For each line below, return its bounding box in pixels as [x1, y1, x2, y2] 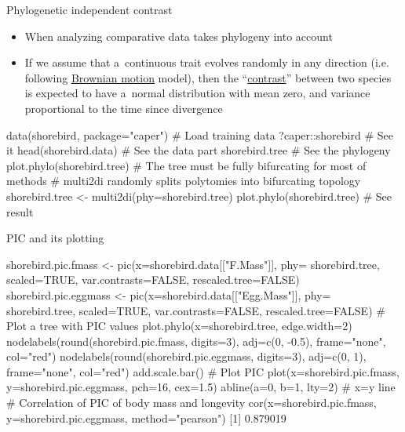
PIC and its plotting [6, 230, 104, 246]
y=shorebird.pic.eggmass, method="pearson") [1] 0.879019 [6, 409, 286, 426]
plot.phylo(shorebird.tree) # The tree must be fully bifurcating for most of [6, 157, 367, 173]
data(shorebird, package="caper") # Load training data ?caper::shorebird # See [6, 126, 393, 143]
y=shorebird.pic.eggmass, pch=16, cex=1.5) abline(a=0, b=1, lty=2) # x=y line [6, 379, 396, 395]
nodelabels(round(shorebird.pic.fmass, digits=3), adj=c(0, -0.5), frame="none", [6, 332, 386, 349]
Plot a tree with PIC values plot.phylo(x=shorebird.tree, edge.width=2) [6, 318, 352, 334]
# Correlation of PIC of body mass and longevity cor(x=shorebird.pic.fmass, [6, 394, 377, 411]
